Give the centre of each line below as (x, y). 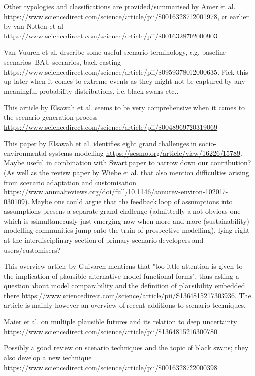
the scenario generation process (51, 117)
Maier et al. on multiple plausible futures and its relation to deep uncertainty (121, 321)
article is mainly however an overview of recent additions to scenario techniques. (125, 305)
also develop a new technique (48, 357)
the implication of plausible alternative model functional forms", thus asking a (122, 276)
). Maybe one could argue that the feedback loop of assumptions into (129, 201)
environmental (25, 153)
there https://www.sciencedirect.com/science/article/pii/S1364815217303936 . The (127, 295)
